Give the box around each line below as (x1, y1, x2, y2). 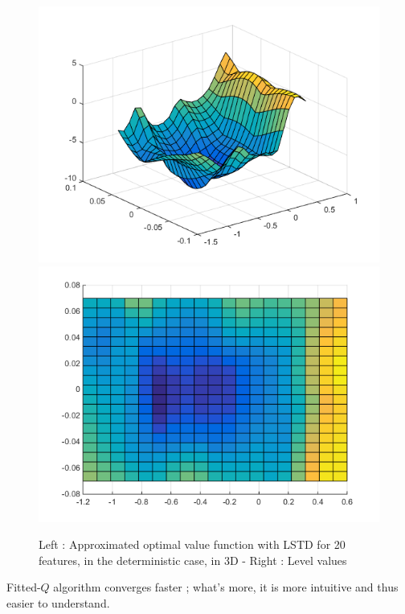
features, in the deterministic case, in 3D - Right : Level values (39, 551, 347, 568)
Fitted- (6, 579, 41, 595)
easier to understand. (6, 594, 110, 611)
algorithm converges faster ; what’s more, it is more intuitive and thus (53, 579, 399, 595)
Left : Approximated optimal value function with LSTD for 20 (39, 536, 346, 553)
